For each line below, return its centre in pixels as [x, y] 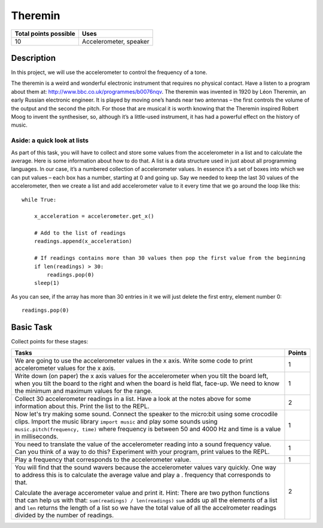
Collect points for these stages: [50, 342]
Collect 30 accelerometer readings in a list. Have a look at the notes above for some [133, 399]
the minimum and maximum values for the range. [83, 391]
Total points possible [45, 33]
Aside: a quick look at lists [50, 140]
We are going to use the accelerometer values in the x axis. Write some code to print [134, 361]
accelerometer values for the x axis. [65, 369]
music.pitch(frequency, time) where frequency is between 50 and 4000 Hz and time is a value [148, 429]
